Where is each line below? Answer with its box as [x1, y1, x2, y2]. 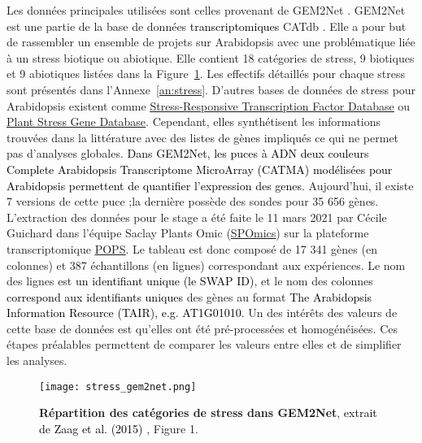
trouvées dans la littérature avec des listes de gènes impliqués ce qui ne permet [7, 128, 399, 145]
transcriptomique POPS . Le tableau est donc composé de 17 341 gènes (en [7, 240, 377, 257]
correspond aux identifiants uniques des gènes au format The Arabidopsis [7, 288, 372, 305]
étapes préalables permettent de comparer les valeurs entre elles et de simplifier [7, 336, 402, 353]
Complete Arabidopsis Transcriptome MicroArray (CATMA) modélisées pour [7, 160, 393, 177]
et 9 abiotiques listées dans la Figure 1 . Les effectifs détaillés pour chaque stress [7, 65, 406, 82]
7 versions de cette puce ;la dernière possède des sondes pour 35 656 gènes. [7, 193, 379, 210]
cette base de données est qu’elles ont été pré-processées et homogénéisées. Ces [7, 319, 398, 337]
